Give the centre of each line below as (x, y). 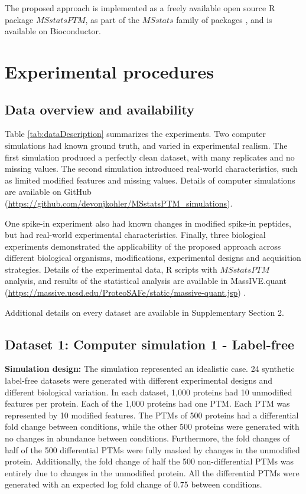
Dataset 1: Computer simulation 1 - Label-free (150, 344)
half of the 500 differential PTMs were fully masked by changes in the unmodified (152, 449)
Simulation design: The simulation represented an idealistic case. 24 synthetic (150, 369)
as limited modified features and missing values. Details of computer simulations (150, 180)
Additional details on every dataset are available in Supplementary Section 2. (144, 312)
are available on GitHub (48, 192)
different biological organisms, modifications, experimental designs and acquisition (153, 258)
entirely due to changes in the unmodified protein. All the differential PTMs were (152, 472)
